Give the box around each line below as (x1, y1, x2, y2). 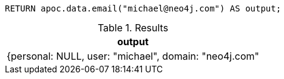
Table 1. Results (97, 22, 169, 34)
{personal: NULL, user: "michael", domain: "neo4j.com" (7, 50, 260, 62)
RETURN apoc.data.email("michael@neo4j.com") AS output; (5, 4, 282, 13)
